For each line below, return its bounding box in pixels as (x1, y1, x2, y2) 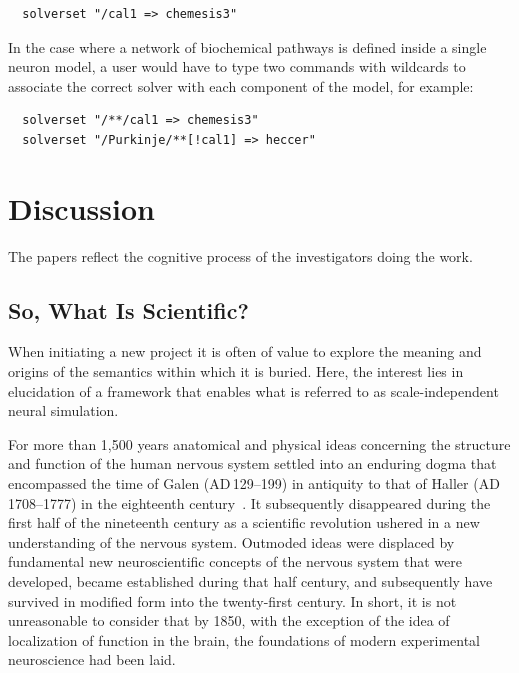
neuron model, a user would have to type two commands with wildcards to (8, 56, 466, 77)
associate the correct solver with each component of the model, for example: (8, 75, 474, 96)
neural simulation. (8, 400, 119, 421)
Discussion (8, 187, 155, 228)
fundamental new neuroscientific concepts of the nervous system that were (8, 551, 462, 572)
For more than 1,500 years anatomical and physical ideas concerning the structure (8, 433, 511, 454)
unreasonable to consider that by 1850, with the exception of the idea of (8, 610, 450, 631)
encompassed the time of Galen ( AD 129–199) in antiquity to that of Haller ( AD (8, 473, 500, 494)
